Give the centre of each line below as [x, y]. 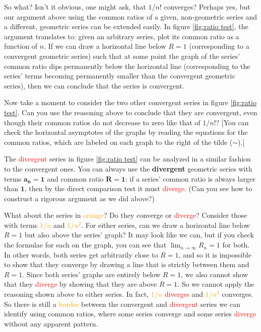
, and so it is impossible [215, 254]
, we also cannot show [215, 274]
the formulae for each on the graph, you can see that [85, 245]
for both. [236, 245]
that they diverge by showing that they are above [81, 284]
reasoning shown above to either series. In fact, [77, 294]
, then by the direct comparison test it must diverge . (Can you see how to [138, 188]
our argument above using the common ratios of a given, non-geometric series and [131, 16]
